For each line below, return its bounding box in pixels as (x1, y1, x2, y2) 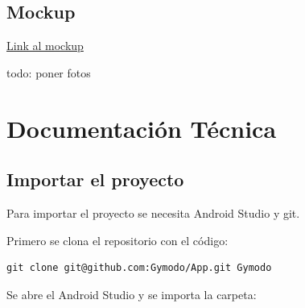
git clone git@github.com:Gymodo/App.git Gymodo (6, 262, 272, 274)
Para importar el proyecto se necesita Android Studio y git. (6, 204, 300, 221)
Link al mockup (6, 37, 84, 54)
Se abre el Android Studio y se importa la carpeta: (6, 285, 257, 302)
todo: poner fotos (6, 64, 91, 81)
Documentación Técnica (6, 111, 277, 144)
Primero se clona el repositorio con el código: (6, 231, 229, 248)
